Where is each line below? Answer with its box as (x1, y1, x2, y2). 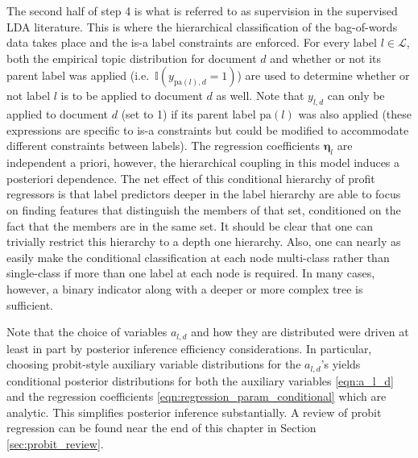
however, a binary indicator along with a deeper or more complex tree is (6, 280, 363, 297)
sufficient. (6, 296, 54, 313)
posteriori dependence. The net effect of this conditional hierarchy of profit (6, 169, 375, 186)
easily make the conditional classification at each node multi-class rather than (6, 248, 390, 265)
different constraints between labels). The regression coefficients (6, 137, 321, 154)
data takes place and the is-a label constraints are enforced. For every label (6, 34, 377, 51)
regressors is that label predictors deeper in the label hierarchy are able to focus (6, 185, 401, 202)
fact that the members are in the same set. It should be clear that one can (6, 217, 373, 234)
